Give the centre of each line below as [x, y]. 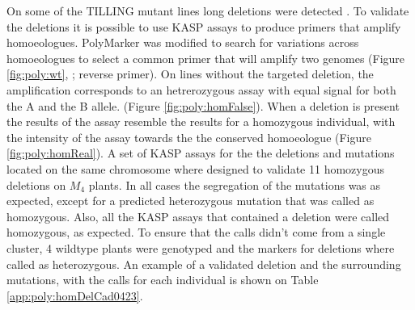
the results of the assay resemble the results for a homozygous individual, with [201, 121]
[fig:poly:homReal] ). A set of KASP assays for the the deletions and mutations [201, 153]
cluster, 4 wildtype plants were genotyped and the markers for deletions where [201, 247]
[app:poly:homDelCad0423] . [75, 295]
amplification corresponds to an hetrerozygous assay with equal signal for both [201, 89]
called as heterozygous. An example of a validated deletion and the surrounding [204, 264]
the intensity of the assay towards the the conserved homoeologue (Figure [189, 137]
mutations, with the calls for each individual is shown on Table [163, 280]
